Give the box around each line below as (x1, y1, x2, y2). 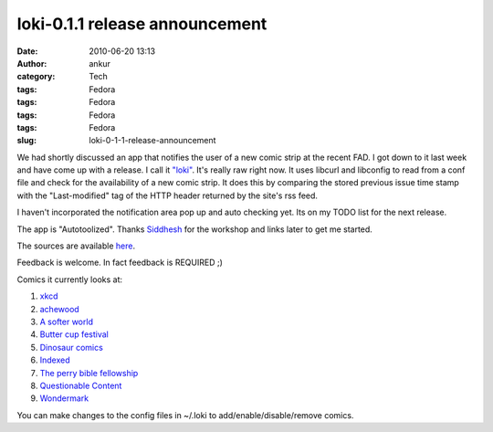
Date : (16, 46, 38, 57)
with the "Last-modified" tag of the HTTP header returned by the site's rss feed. (16, 190, 319, 201)
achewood (39, 303, 79, 314)
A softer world (39, 316, 93, 327)
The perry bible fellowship (39, 367, 139, 378)
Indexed (39, 354, 70, 365)
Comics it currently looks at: (16, 274, 123, 285)
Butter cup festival (39, 329, 109, 340)
